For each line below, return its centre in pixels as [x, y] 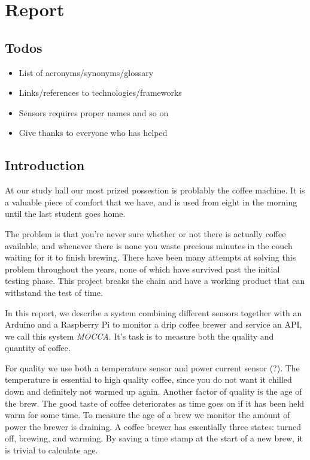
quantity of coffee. [38, 348]
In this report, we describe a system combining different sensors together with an [154, 312]
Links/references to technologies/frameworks [100, 93]
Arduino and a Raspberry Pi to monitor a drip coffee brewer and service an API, [154, 324]
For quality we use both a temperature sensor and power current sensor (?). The [152, 367]
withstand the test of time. [54, 292]
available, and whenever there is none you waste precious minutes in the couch [149, 245]
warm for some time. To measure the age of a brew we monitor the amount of [148, 415]
